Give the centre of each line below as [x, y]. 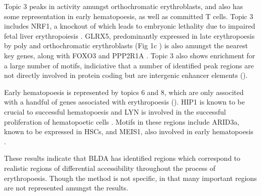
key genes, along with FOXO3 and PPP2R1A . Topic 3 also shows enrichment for [130, 55]
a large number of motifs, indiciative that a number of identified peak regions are [129, 65]
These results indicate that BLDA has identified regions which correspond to [122, 158]
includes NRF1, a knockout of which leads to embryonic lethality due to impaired [130, 26]
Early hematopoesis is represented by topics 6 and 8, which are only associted [124, 92]
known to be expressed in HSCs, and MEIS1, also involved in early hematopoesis [129, 131]
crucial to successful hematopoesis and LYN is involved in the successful [115, 111]
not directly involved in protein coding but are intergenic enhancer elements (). [126, 75]
